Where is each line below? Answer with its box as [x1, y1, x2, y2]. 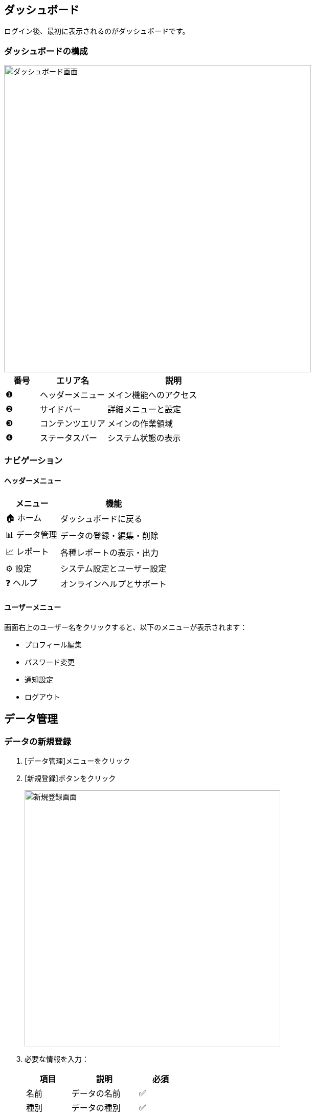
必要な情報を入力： [25, 1055, 89, 1064]
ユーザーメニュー [4, 603, 61, 612]
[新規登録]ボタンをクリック [25, 774, 116, 783]
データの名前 [71, 1088, 121, 1099]
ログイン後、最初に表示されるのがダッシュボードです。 [4, 27, 190, 36]
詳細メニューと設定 [107, 404, 182, 415]
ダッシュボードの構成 [4, 46, 88, 56]
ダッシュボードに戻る [60, 514, 143, 524]
